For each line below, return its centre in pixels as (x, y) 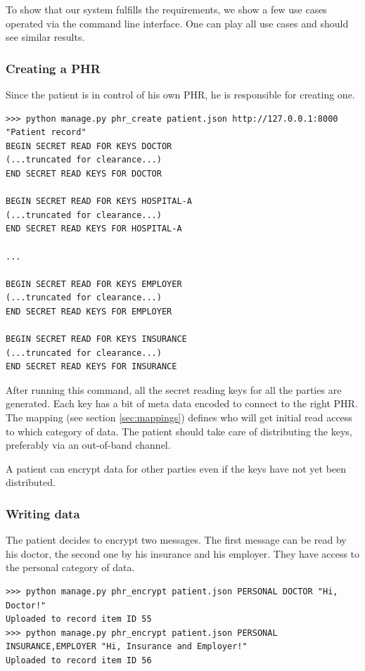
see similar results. (45, 37)
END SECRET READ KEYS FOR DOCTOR (84, 173)
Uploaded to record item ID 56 (79, 660)
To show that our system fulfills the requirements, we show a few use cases (166, 9)
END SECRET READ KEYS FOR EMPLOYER (89, 311)
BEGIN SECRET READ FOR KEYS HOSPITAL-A (99, 202)
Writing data (43, 513)
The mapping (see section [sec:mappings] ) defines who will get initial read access (179, 417)
